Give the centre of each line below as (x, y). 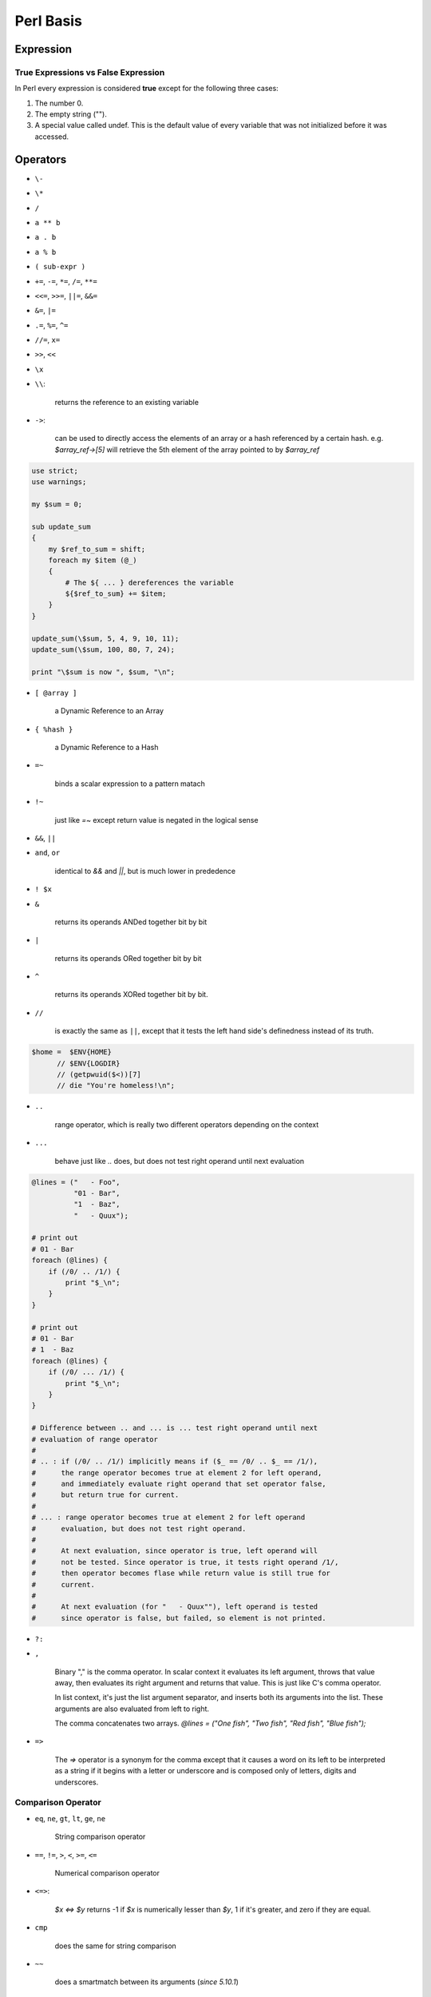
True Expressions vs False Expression (90, 72)
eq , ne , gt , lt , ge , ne (70, 1818)
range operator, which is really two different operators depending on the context (187, 1124)
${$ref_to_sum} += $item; (116, 594)
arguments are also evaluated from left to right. (132, 1709)
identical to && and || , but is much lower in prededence (145, 871)
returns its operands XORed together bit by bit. (131, 995)
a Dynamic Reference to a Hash (107, 747)
